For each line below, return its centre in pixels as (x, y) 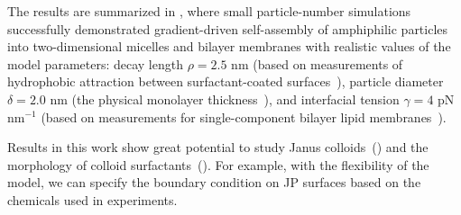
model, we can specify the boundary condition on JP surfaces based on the (214, 182)
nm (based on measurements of (317, 63)
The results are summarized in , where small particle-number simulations (209, 11)
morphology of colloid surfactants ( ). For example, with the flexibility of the (218, 164)
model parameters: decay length (95, 63)
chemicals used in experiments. (92, 199)
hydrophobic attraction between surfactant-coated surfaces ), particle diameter (226, 81)
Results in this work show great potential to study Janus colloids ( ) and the (218, 147)
